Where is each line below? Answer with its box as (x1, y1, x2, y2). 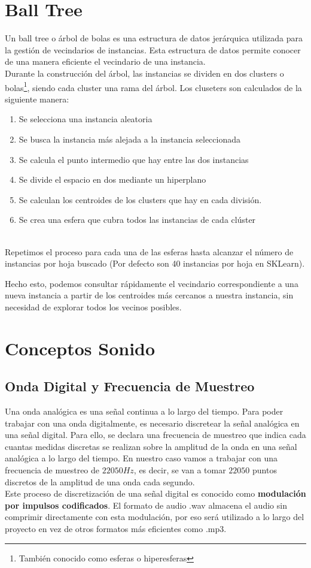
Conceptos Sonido (5, 336, 155, 360)
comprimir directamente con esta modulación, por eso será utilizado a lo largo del (5, 510, 304, 523)
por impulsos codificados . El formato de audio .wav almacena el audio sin (5, 498, 287, 511)
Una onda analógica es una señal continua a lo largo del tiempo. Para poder (5, 405, 283, 418)
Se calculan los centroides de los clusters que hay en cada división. (19, 193, 262, 206)
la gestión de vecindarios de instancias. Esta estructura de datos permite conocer (5, 43, 301, 56)
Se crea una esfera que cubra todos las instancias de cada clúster (19, 213, 256, 226)
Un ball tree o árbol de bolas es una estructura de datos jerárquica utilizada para (5, 32, 303, 44)
